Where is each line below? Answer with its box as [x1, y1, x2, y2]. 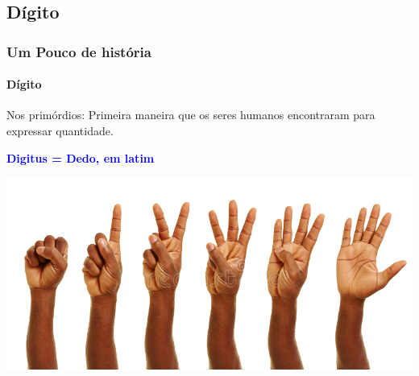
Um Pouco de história [6, 41, 151, 61]
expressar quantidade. [6, 122, 114, 139]
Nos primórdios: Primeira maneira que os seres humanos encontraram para [6, 106, 375, 123]
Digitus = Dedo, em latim [6, 149, 155, 166]
